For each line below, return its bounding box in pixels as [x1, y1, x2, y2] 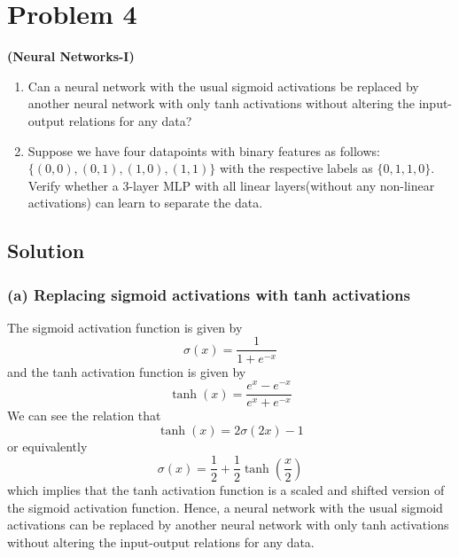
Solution [7, 237, 85, 264]
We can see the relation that [7, 406, 161, 425]
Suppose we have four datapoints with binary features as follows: [27, 141, 380, 160]
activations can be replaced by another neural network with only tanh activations [7, 515, 449, 534]
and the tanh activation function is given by [7, 362, 246, 380]
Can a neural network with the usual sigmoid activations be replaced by [27, 76, 419, 95]
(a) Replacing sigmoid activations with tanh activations [7, 283, 410, 305]
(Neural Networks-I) [7, 47, 135, 66]
